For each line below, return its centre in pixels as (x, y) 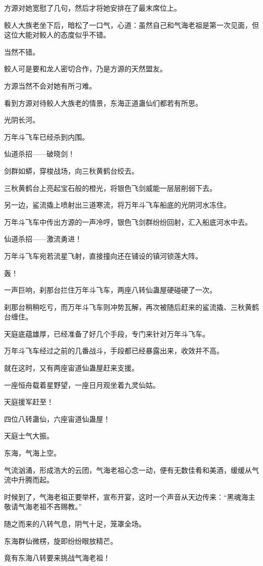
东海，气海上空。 (32, 453)
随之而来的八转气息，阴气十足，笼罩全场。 (75, 523)
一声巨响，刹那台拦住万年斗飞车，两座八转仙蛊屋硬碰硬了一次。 (110, 290)
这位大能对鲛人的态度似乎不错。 (57, 35)
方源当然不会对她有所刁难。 (50, 85)
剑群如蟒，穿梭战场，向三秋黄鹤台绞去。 (71, 170)
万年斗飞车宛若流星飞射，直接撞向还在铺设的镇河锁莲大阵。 (103, 255)
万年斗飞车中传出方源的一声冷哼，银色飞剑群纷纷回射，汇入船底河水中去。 (128, 221)
